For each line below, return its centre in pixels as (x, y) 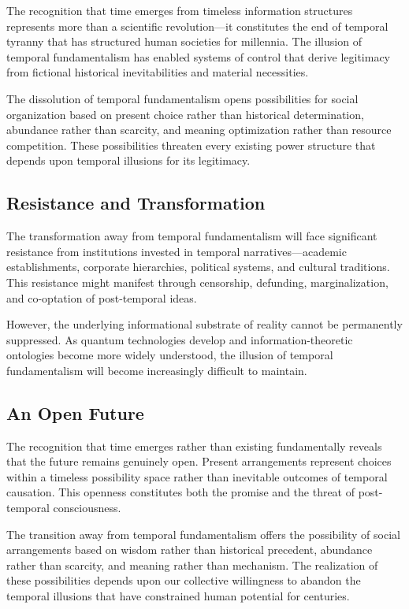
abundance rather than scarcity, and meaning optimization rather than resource (199, 130)
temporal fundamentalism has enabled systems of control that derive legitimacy (198, 56)
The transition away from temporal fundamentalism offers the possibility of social (203, 534)
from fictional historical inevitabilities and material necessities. (158, 72)
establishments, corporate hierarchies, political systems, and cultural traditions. (198, 267)
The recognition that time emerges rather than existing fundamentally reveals (194, 446)
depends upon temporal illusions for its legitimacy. (128, 160)
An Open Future (75, 412)
